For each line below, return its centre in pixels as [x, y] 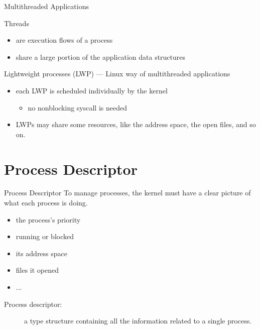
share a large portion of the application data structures [101, 57]
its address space [42, 253]
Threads [17, 23]
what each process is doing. [46, 203]
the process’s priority [48, 219]
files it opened [37, 270]
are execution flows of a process [64, 40]
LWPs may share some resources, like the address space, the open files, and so [136, 124]
